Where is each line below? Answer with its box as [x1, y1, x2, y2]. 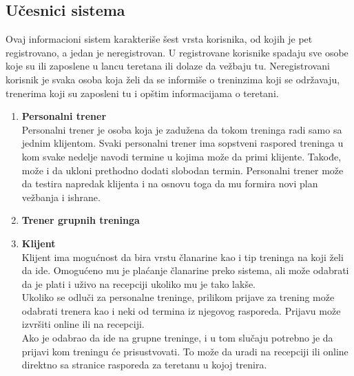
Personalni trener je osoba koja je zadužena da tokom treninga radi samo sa [21, 122, 342, 136]
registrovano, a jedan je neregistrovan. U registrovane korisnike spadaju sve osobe [6, 45, 348, 59]
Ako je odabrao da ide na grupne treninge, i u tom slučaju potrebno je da [21, 331, 333, 345]
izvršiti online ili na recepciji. [21, 317, 145, 331]
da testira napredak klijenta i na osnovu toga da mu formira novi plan [21, 176, 318, 191]
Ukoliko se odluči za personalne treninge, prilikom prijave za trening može [21, 290, 335, 304]
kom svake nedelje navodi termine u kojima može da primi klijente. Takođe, [21, 149, 342, 163]
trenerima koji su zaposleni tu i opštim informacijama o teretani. [6, 85, 279, 100]
